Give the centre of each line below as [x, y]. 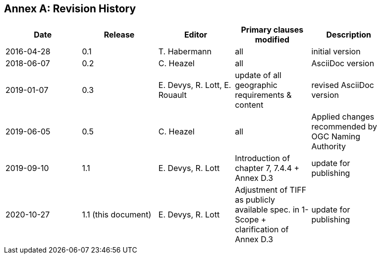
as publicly [255, 200]
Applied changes [343, 117]
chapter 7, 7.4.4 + [267, 168]
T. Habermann [185, 52]
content [249, 105]
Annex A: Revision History [70, 9]
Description [349, 35]
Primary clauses [272, 30]
